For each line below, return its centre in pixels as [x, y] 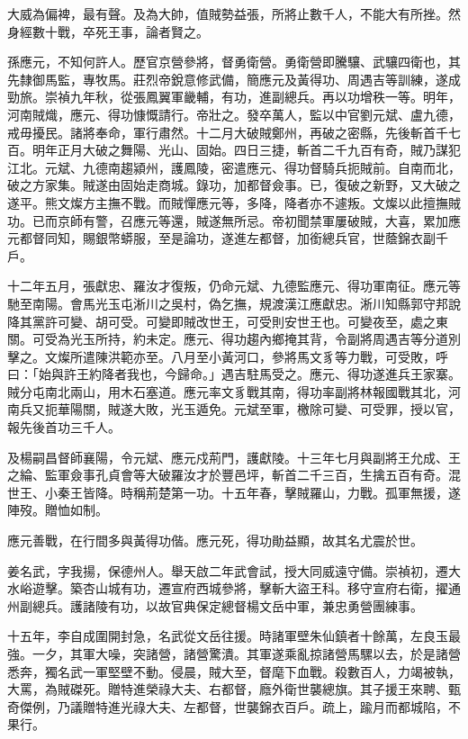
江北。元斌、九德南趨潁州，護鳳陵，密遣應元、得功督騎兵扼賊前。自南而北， [234, 167]
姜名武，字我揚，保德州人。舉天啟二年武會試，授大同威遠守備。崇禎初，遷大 [234, 570]
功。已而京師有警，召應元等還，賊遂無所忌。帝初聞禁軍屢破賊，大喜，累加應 [234, 220]
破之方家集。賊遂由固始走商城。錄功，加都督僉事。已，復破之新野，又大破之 [234, 185]
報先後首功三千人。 [64, 427]
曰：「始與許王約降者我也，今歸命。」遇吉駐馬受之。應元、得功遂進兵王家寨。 [234, 374]
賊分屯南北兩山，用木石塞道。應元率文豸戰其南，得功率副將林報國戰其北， [228, 391]
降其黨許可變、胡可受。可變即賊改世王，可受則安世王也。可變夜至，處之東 [228, 321]
